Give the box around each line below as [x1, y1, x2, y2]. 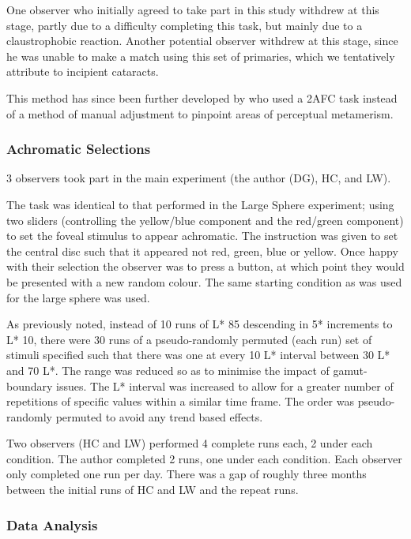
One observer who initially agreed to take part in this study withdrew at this [6, 2, 379, 17]
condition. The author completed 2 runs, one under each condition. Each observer [6, 450, 402, 466]
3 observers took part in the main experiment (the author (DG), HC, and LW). [6, 170, 391, 186]
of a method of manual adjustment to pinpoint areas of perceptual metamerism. [6, 105, 394, 122]
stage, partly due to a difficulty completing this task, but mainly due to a [6, 17, 363, 33]
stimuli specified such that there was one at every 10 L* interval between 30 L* [6, 346, 390, 363]
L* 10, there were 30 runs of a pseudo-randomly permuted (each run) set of [6, 331, 372, 347]
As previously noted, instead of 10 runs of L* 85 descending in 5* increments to [6, 316, 393, 332]
